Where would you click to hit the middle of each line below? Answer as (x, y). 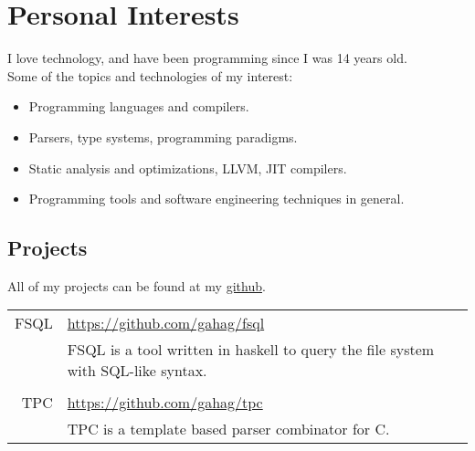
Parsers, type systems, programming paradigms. (163, 136)
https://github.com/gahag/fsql (166, 323)
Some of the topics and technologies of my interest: (150, 75)
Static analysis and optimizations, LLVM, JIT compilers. (188, 168)
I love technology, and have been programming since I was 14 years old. (207, 58)
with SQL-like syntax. (137, 371)
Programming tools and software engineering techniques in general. (216, 199)
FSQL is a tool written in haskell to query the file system (251, 350)
